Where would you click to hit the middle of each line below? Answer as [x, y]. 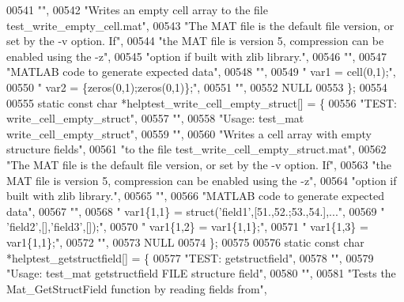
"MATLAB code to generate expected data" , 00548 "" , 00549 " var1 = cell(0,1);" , [201, 72]
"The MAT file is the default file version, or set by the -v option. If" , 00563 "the [199, 164]
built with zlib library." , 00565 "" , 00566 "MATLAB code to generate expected [196, 196]
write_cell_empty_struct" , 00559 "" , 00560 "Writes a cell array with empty [189, 133]
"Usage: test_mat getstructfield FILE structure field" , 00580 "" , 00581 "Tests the [201, 273]
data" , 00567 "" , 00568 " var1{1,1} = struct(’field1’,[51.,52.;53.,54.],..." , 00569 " [196, 211]
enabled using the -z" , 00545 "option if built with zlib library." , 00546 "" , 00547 [197, 56]
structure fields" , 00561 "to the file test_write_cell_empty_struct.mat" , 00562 [196, 149]
